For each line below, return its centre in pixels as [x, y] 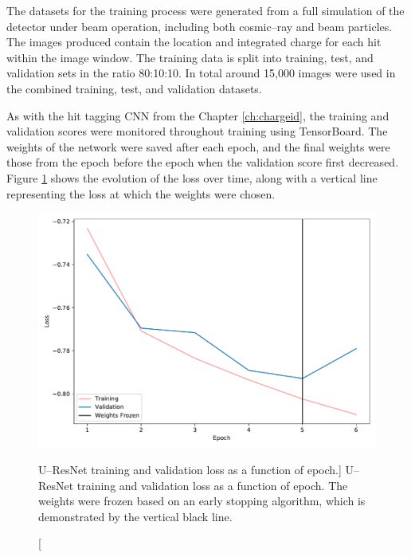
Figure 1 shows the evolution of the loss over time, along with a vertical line [192, 177]
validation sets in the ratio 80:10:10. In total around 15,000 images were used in [201, 73]
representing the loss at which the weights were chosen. [141, 193]
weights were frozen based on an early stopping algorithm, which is [202, 501]
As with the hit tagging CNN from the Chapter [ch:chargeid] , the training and [198, 115]
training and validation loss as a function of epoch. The [212, 485]
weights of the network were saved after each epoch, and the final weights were [198, 146]
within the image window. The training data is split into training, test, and [190, 57]
